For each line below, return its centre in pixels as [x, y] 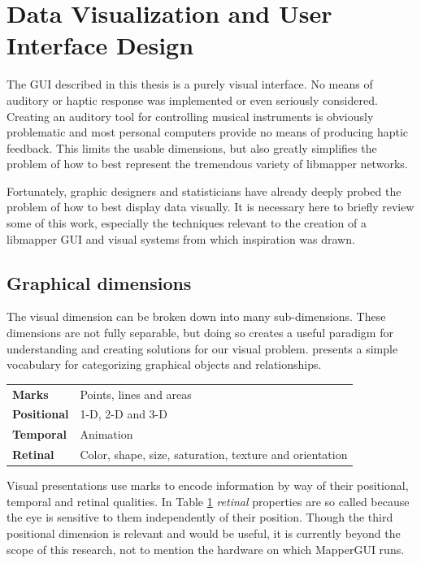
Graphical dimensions [99, 282]
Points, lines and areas [136, 394]
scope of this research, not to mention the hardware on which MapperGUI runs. [206, 549]
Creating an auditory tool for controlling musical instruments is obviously [190, 116]
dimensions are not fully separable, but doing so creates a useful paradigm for [200, 333]
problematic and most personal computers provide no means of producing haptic [208, 132]
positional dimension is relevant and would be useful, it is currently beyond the [204, 533]
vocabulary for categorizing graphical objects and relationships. [164, 364]
